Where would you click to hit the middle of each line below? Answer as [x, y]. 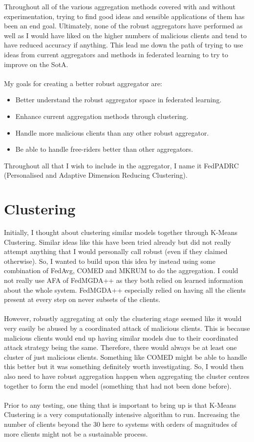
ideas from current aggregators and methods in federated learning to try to [116, 54]
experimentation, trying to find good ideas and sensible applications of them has [124, 16]
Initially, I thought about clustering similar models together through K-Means [121, 232]
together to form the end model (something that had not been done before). [118, 385]
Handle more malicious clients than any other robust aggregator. [112, 132]
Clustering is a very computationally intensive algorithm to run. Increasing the [122, 414]
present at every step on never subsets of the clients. [82, 299]
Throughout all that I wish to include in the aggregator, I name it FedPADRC [121, 165]
